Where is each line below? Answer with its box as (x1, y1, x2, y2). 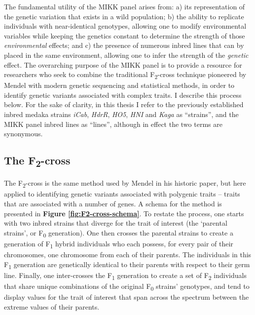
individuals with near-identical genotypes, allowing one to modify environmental (4, 21, 247, 31)
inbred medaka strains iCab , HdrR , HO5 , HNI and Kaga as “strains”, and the (4, 109, 239, 119)
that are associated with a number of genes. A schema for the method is (4, 198, 222, 209)
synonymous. (4, 128, 43, 139)
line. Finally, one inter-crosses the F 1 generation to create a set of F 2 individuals (4, 270, 247, 281)
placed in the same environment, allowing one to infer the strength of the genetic (4, 49, 249, 60)
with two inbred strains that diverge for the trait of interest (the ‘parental (4, 218, 227, 228)
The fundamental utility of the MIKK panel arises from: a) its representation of (4, 1, 245, 11)
